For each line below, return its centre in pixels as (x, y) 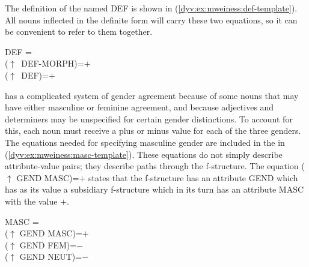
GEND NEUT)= (51, 256)
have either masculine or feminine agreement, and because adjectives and (139, 107)
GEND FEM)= (48, 244)
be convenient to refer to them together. (79, 31)
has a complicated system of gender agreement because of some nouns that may (152, 95)
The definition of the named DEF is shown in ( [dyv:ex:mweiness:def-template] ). (151, 8)
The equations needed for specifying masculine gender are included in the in (145, 142)
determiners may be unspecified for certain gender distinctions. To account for (149, 118)
